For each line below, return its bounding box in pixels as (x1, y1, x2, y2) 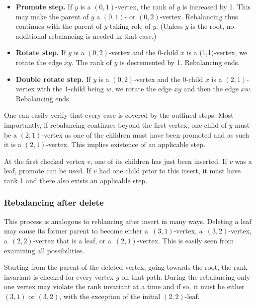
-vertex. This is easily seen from (137, 235, 234, 245)
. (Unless (156, 21, 183, 31)
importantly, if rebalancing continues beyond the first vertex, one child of (4, 119, 227, 130)
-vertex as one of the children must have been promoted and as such (41, 129, 250, 140)
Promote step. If (15, 1, 73, 11)
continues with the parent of (15, 21, 102, 31)
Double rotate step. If (15, 74, 91, 84)
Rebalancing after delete (4, 196, 104, 209)
